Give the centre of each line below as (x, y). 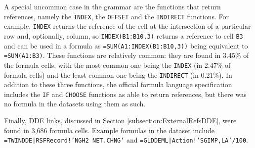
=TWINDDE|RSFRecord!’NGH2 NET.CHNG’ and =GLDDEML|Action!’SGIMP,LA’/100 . (126, 140)
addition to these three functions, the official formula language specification (118, 84)
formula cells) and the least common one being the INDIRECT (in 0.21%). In (118, 74)
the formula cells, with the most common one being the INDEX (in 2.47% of (117, 65)
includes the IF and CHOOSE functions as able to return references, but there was (125, 94)
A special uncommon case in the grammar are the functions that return (112, 6)
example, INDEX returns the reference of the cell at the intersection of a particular (127, 26)
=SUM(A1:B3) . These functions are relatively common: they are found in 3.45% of (127, 55)
